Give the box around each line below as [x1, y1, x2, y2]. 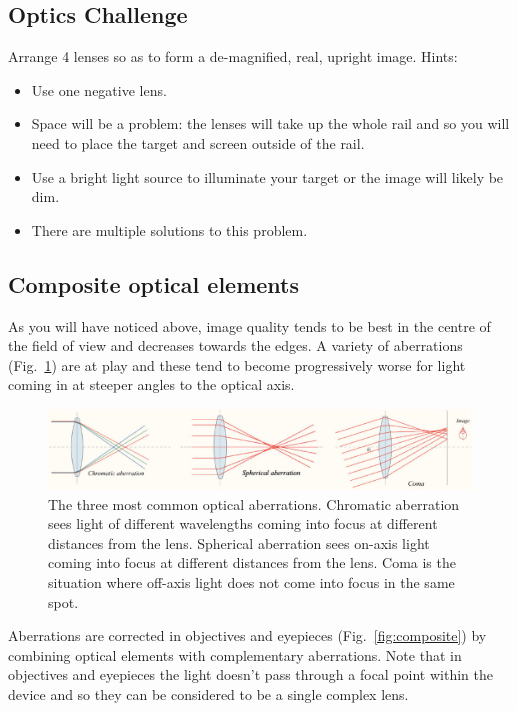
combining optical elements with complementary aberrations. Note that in [8, 644, 462, 665]
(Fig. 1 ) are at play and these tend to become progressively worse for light [8, 354, 466, 375]
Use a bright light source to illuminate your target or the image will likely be [31, 166, 504, 187]
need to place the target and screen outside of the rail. [31, 132, 365, 153]
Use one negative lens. [31, 79, 167, 100]
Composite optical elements [8, 268, 300, 299]
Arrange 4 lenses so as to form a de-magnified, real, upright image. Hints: [8, 46, 458, 67]
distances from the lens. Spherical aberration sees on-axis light [48, 532, 430, 553]
